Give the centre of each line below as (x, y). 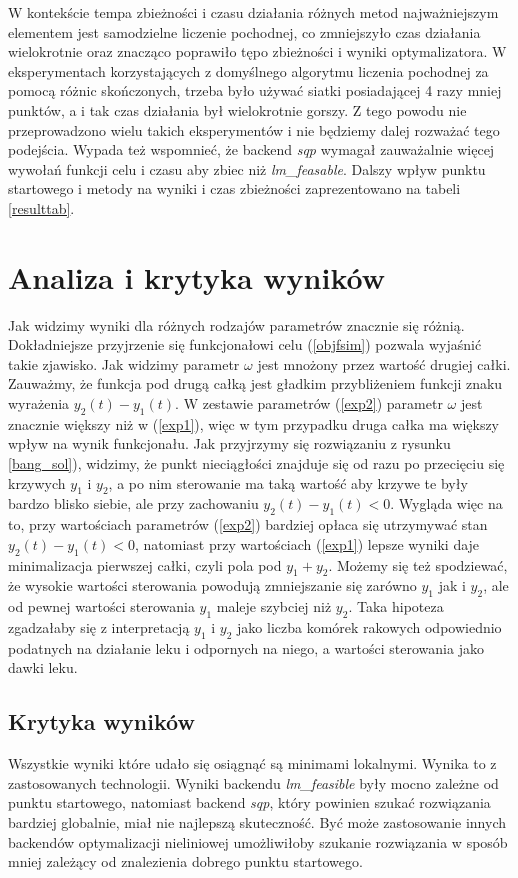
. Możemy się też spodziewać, (418, 564)
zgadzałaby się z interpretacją (99, 626)
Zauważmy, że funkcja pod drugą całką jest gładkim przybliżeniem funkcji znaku (255, 383)
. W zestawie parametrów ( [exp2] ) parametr (309, 403)
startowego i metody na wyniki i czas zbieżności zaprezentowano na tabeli (234, 188)
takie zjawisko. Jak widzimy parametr (124, 363)
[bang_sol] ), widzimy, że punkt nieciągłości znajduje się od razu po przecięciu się (256, 463)
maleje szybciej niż (274, 606)
